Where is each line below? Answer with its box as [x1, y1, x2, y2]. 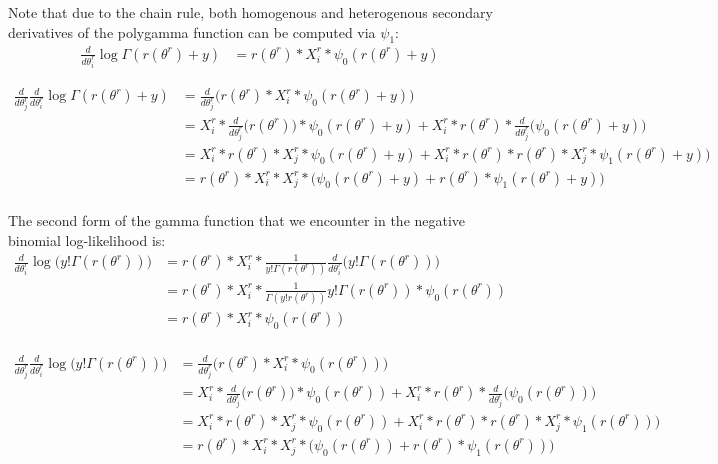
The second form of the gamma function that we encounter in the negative [8, 210, 466, 231]
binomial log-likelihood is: [8, 229, 166, 250]
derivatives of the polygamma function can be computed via [8, 21, 376, 42]
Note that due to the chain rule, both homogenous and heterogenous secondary [8, 2, 493, 22]
